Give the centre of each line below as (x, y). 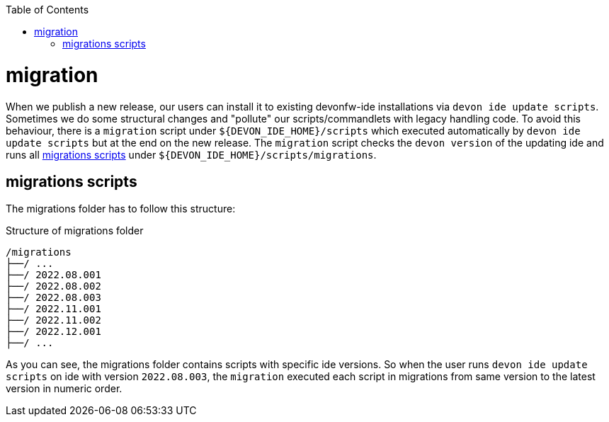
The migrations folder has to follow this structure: (121, 209)
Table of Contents (47, 10)
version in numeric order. (64, 389)
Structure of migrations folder (75, 231)
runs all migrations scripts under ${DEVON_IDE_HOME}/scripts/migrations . (191, 154)
